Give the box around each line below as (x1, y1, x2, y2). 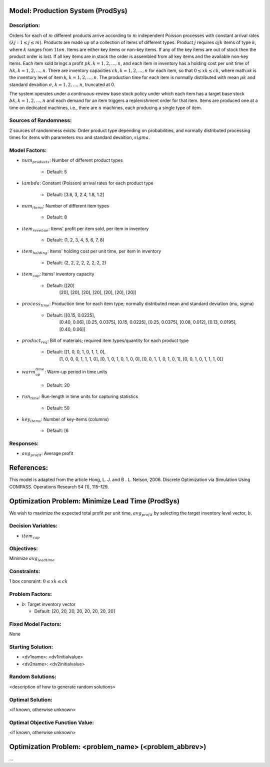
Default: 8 (46, 214, 67, 220)
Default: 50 (46, 405, 70, 411)
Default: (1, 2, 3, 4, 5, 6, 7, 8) (46, 237, 104, 243)
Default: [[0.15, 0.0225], (46, 312, 95, 318)
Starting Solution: (9, 643, 53, 650)
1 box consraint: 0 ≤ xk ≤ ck (9, 578, 68, 584)
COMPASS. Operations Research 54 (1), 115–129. (9, 483, 109, 489)
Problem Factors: (9, 590, 52, 597)
